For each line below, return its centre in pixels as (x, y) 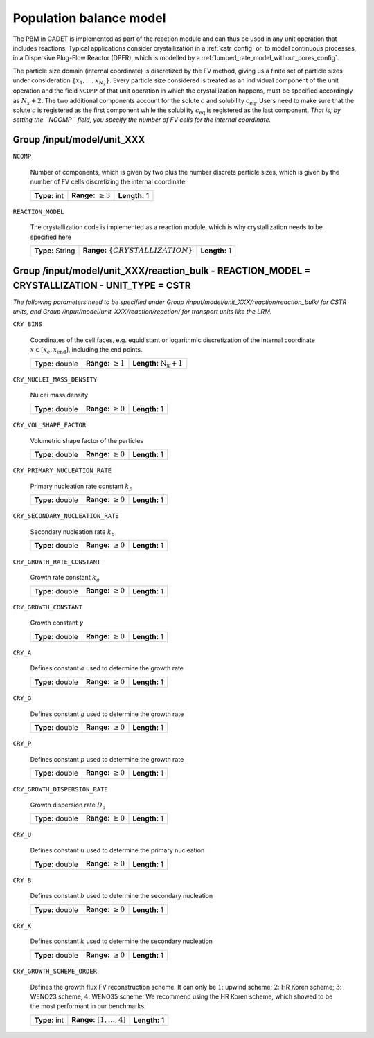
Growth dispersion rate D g (68, 805)
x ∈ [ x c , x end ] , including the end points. (86, 350)
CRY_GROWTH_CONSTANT (48, 607)
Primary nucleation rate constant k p (81, 487)
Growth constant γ (57, 623)
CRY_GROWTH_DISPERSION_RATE (61, 789)
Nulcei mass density (59, 395)
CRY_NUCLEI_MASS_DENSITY (55, 379)
